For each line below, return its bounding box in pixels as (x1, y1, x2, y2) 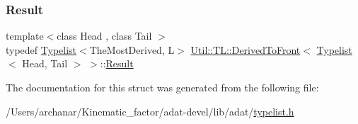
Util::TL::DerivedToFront (190, 42, 301, 57)
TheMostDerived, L (89, 42, 175, 57)
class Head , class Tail (57, 28, 152, 43)
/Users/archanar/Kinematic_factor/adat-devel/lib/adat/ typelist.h (6, 103, 294, 118)
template (6, 28, 44, 43)
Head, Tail (22, 56, 68, 71)
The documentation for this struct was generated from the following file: (6, 80, 319, 94)
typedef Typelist (6, 42, 77, 57)
